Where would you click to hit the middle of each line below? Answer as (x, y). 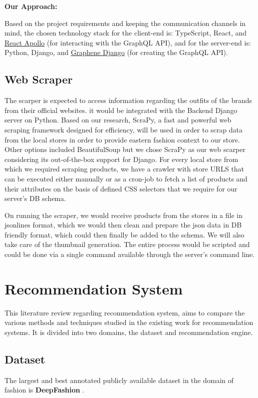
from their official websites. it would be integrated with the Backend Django (121, 110)
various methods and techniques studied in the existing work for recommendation (129, 322)
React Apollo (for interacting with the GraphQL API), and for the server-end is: (128, 42)
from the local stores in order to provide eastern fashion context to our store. (122, 139)
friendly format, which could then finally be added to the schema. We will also (125, 234)
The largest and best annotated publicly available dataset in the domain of (119, 380)
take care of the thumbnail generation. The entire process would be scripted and (127, 244)
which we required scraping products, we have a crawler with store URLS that (124, 169)
